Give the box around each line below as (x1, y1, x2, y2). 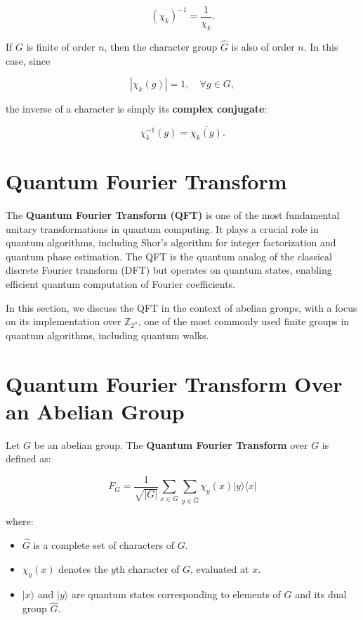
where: (6, 514, 34, 529)
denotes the (58, 561, 108, 576)
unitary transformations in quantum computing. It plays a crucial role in (6, 221, 319, 236)
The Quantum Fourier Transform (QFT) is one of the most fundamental (6, 208, 340, 222)
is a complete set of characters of (33, 538, 175, 552)
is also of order (231, 39, 295, 54)
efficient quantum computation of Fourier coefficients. (6, 276, 236, 291)
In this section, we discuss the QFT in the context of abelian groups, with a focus (6, 300, 357, 315)
